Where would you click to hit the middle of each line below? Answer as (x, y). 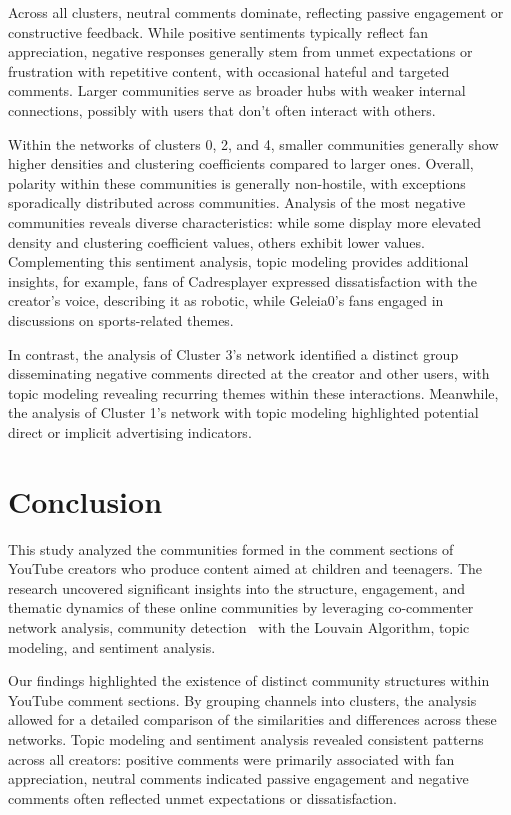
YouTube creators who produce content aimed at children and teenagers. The (245, 568)
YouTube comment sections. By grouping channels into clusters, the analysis (242, 699)
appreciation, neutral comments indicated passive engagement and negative (238, 778)
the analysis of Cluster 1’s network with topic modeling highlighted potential (243, 412)
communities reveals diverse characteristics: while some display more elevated (245, 221)
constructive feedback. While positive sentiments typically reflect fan (218, 31)
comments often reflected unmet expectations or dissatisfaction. (202, 797)
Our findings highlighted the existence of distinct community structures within (249, 680)
